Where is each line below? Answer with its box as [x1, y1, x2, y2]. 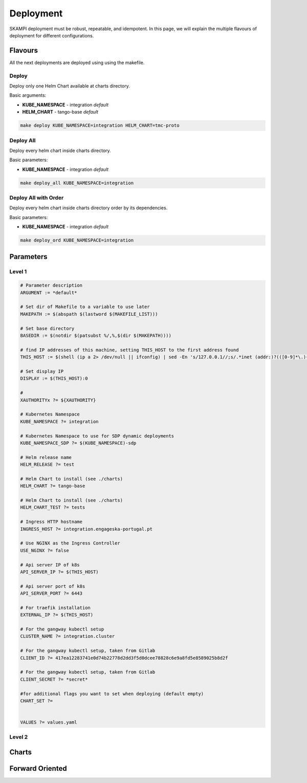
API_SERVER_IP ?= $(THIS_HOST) [20, 569, 99, 575]
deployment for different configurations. [9, 32, 94, 38]
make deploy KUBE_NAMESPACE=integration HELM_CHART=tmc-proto [20, 123, 180, 128]
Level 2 [9, 733, 28, 741]
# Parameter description [20, 282, 83, 289]
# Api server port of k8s [20, 583, 85, 589]
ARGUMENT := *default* [20, 290, 77, 295]
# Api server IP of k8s [20, 562, 80, 568]
